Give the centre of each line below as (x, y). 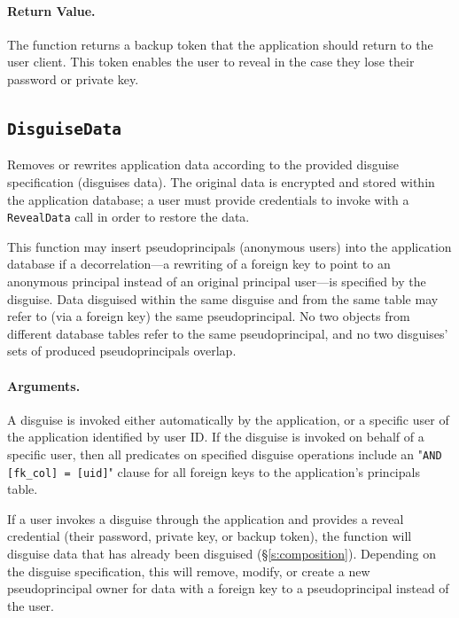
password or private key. (73, 78)
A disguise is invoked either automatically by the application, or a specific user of (228, 419)
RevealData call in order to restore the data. (128, 217)
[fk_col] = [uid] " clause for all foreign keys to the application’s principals (214, 471)
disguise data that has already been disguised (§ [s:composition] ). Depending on (222, 554)
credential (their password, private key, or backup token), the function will (210, 536)
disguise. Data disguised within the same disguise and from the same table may (223, 298)
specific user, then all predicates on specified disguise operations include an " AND (225, 454)
